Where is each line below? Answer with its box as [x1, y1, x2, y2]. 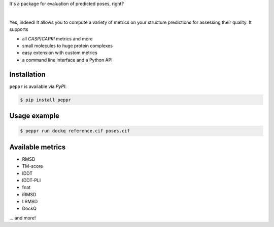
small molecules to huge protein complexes [22, 42, 113, 49]
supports [9, 26, 28, 32]
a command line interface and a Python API [22, 57, 113, 63]
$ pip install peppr [20, 97, 71, 103]
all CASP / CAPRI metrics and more [22, 35, 93, 41]
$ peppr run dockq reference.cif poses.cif [20, 128, 130, 134]
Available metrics [9, 143, 66, 151]
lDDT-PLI [22, 177, 41, 183]
